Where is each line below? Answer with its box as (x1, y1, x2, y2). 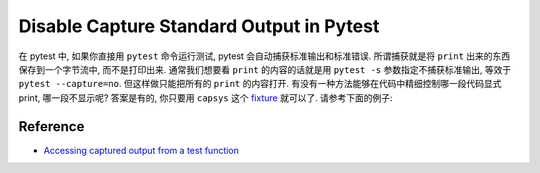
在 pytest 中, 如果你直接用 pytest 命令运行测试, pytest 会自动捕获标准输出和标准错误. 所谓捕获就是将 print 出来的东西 (18, 50, 511, 62)
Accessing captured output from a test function (43, 144, 240, 156)
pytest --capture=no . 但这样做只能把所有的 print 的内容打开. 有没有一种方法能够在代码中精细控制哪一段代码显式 (18, 78, 502, 90)
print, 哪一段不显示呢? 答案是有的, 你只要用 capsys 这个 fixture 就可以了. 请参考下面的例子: (18, 91, 394, 104)
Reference (18, 118, 85, 135)
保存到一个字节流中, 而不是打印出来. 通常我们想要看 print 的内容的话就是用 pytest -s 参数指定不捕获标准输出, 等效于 (18, 63, 512, 75)
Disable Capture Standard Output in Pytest (18, 15, 380, 37)
